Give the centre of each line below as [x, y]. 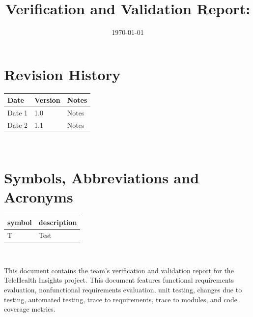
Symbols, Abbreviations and [102, 177]
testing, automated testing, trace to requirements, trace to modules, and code [121, 299]
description [58, 222]
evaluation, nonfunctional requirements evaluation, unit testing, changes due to [123, 290]
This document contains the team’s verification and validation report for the [119, 270]
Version [47, 100]
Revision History [62, 74]
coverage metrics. [30, 309]
